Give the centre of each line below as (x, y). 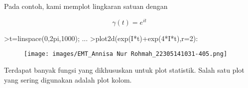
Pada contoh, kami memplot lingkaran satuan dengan (86, 6)
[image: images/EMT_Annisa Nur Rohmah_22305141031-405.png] (126, 54)
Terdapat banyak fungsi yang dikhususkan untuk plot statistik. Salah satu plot (124, 69)
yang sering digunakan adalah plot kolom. (68, 79)
